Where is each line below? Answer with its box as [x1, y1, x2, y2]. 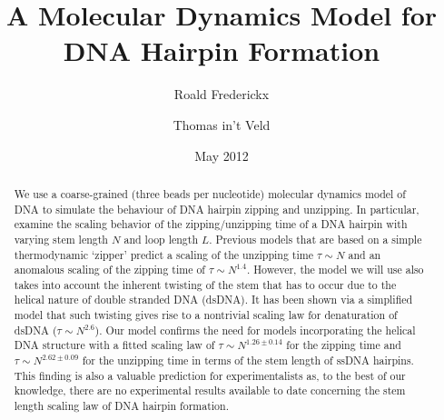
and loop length [123, 231, 199, 246]
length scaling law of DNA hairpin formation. [14, 398, 229, 414]
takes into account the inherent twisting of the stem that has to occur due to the [14, 276, 397, 292]
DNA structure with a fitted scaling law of [14, 337, 215, 353]
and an [348, 246, 381, 262]
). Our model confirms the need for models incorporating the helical [94, 322, 416, 337]
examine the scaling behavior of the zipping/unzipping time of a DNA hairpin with [14, 216, 408, 232]
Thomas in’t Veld [173, 115, 271, 134]
